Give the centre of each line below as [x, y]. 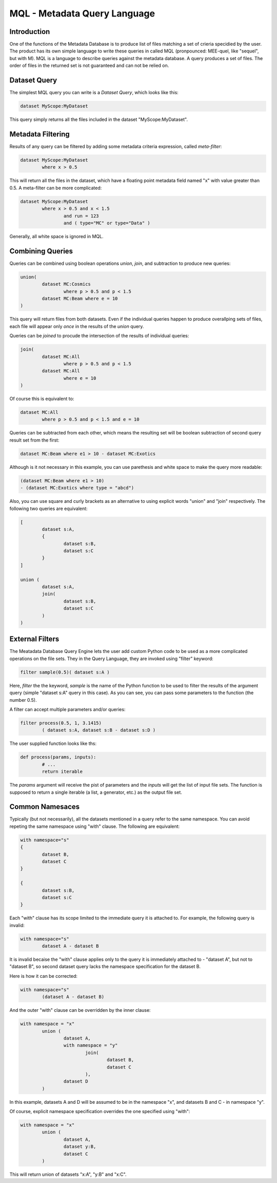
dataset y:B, [80, 1147]
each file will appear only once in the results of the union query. [77, 326]
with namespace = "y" [91, 1045]
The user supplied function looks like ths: [53, 743]
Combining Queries [41, 251]
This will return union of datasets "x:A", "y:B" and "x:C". [68, 1174]
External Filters [34, 639]
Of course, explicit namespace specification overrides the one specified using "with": [100, 1112]
